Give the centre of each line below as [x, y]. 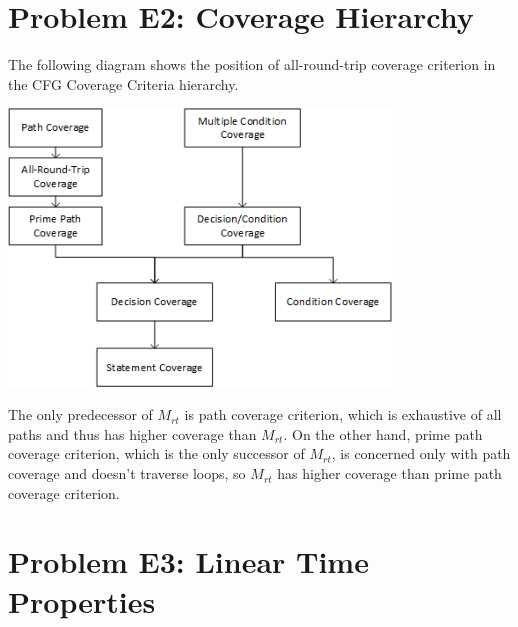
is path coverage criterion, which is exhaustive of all [343, 414]
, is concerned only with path [421, 453]
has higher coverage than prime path [389, 473]
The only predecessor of [80, 414]
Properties [82, 600]
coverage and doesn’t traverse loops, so [127, 473]
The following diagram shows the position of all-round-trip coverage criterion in [252, 64]
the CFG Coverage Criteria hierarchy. [123, 83]
